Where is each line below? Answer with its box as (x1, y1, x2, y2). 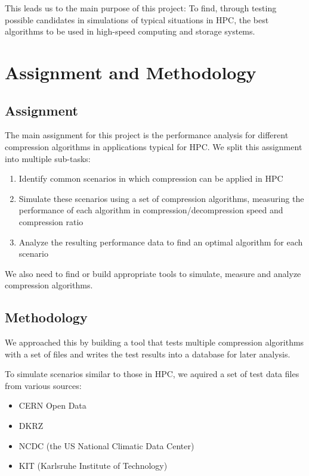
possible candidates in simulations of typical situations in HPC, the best (5, 13, 269, 26)
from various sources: (5, 379, 82, 391)
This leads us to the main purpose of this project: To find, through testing (5, 2, 277, 14)
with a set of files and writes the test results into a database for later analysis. (5, 347, 291, 360)
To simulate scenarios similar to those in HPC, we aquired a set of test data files (5, 368, 299, 380)
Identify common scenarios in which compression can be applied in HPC (18, 172, 283, 185)
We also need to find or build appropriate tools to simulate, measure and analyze (5, 267, 301, 279)
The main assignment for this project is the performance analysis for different (5, 129, 289, 141)
